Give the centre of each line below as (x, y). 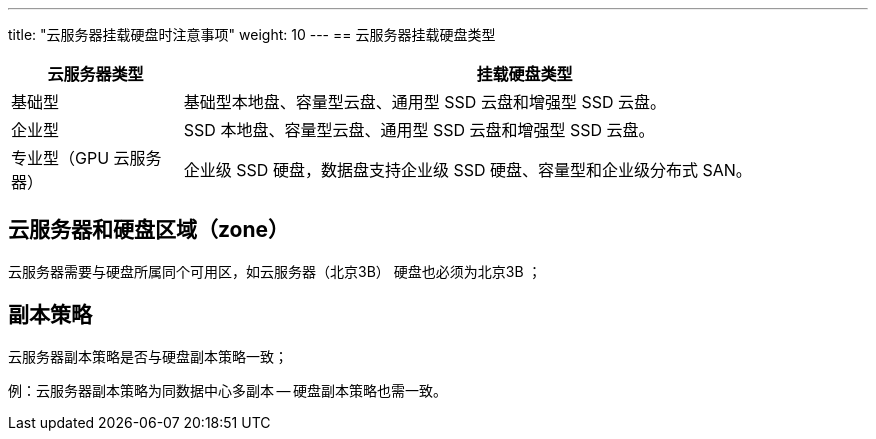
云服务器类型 (95, 74)
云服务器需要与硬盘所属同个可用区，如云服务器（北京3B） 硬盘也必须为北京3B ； (275, 271)
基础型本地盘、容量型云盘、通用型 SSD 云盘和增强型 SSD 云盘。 (424, 102)
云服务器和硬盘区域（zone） (149, 230)
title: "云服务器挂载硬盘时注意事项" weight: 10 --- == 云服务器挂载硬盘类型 (252, 34)
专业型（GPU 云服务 (86, 158)
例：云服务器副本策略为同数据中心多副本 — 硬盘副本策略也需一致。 (228, 390)
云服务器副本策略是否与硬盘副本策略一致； (148, 356)
